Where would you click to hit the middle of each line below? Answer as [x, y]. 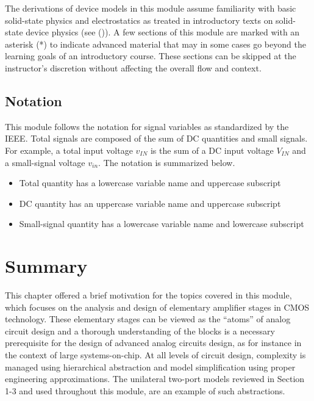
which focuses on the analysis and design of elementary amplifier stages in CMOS [157, 307]
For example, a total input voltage [69, 150]
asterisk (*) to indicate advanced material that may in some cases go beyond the [155, 44]
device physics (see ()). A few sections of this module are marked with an [163, 32]
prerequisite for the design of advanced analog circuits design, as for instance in [153, 343]
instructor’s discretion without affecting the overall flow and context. [133, 67]
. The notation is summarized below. [167, 162]
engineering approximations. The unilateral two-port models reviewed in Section [155, 379]
